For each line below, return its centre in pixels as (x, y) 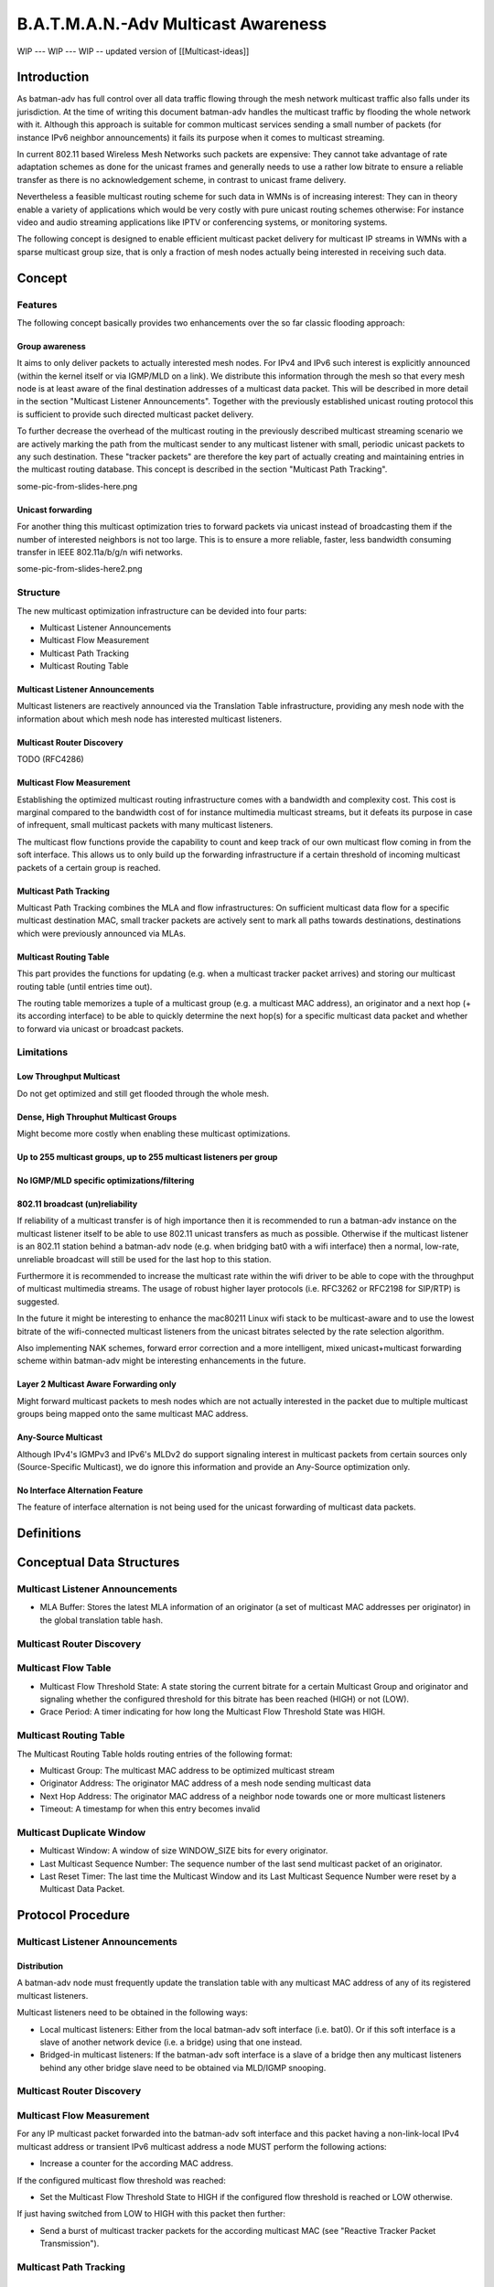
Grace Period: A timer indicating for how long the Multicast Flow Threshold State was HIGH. (213, 1712)
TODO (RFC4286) (50, 759)
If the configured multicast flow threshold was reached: (121, 2180)
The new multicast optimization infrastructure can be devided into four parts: (162, 611)
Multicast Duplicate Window (81, 1832)
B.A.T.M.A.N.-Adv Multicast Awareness (172, 24)
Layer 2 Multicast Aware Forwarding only (97, 1384)
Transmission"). (70, 2244)
